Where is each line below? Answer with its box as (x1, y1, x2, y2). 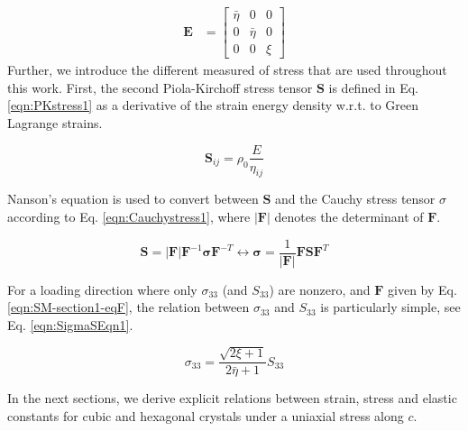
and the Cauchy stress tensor (275, 189, 436, 208)
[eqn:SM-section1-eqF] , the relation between (7, 298, 250, 316)
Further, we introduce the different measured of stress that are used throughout (7, 60, 447, 79)
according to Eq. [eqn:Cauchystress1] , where (7, 206, 251, 225)
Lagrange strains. (7, 113, 103, 132)
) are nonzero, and (269, 280, 371, 298)
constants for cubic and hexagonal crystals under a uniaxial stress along (7, 406, 404, 425)
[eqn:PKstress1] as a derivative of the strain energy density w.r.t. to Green (7, 96, 418, 115)
